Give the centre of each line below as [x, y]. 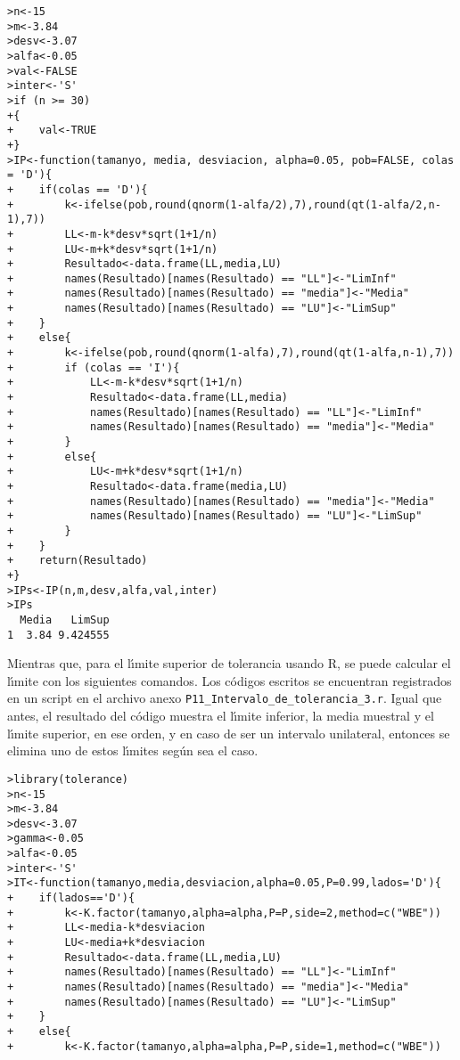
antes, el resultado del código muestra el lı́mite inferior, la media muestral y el [221, 716]
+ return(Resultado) [78, 561]
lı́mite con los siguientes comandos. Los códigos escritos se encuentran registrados [230, 680]
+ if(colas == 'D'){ [78, 189]
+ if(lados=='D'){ [71, 898]
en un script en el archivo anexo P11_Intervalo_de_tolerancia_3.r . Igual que [225, 698]
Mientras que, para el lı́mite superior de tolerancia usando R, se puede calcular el [229, 663]
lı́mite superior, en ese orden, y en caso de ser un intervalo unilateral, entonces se [229, 733]
